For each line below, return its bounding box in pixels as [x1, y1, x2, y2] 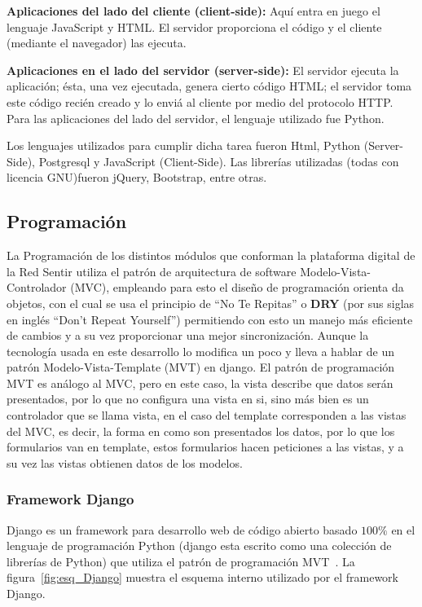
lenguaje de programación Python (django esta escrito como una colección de [7, 537, 392, 554]
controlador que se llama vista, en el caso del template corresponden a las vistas [7, 407, 407, 424]
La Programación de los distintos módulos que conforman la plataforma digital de [7, 247, 415, 264]
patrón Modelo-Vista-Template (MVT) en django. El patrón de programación [7, 358, 395, 376]
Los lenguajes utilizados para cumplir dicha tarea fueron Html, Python [7, 137, 361, 154]
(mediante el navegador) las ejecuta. [7, 34, 187, 51]
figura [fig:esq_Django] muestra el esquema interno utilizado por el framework [7, 569, 398, 586]
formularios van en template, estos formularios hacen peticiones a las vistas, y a [7, 438, 404, 455]
